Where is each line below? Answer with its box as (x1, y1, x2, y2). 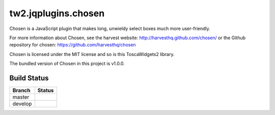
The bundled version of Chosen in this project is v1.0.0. (9, 61, 125, 67)
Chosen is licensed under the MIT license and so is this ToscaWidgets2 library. (9, 51, 175, 57)
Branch (12, 87, 31, 94)
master (12, 94, 30, 101)
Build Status (9, 74, 49, 82)
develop (12, 100, 32, 107)
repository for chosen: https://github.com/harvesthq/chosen (9, 42, 136, 48)
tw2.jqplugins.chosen (9, 8, 105, 19)
